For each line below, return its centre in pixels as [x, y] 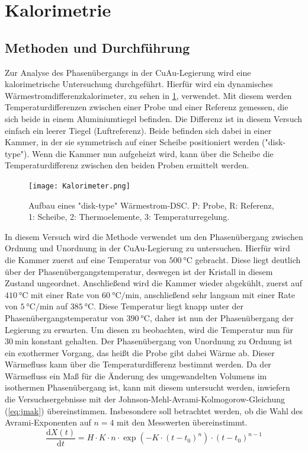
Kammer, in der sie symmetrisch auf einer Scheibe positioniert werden [132, 142]
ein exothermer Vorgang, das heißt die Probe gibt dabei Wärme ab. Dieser [140, 352]
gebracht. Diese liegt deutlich [248, 259]
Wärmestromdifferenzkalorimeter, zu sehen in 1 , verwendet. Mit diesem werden [148, 95]
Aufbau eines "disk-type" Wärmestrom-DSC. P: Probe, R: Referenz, [151, 205]
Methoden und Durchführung [97, 47]
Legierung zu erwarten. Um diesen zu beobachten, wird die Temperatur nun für [149, 329]
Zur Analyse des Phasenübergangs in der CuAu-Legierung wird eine [128, 72]
